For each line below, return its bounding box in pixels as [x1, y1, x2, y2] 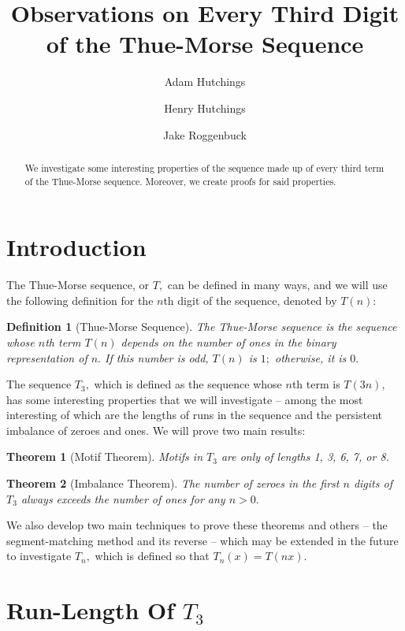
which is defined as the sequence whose [94, 376, 282, 392]
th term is [292, 376, 340, 392]
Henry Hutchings [164, 99, 246, 116]
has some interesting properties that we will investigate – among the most [6, 391, 363, 407]
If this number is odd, [105, 349, 209, 366]
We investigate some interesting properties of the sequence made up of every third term [24, 161, 385, 174]
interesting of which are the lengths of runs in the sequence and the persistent [6, 406, 382, 423]
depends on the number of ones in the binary [121, 333, 336, 350]
